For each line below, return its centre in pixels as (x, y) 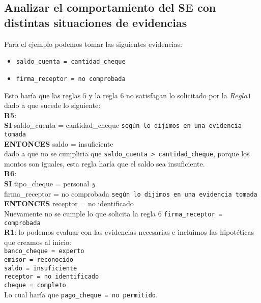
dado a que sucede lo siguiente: (52, 105)
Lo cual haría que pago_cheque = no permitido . (81, 294)
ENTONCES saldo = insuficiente (59, 143)
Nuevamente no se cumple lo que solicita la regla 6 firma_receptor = (113, 213)
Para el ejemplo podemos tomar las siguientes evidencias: (93, 44)
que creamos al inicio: (38, 242)
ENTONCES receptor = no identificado (69, 203)
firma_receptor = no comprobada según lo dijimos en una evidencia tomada (131, 193)
